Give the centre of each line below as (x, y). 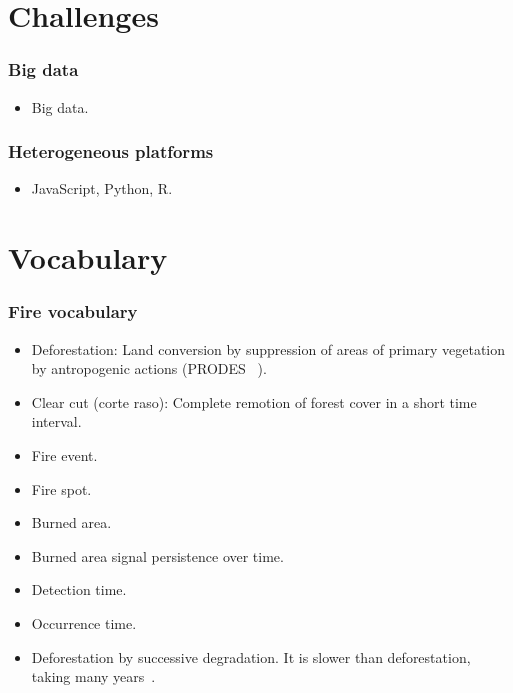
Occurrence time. (84, 622)
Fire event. (64, 454)
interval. (56, 421)
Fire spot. (61, 488)
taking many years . (93, 676)
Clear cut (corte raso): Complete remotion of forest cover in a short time (254, 401)
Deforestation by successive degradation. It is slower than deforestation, (251, 656)
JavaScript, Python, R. (102, 188)
